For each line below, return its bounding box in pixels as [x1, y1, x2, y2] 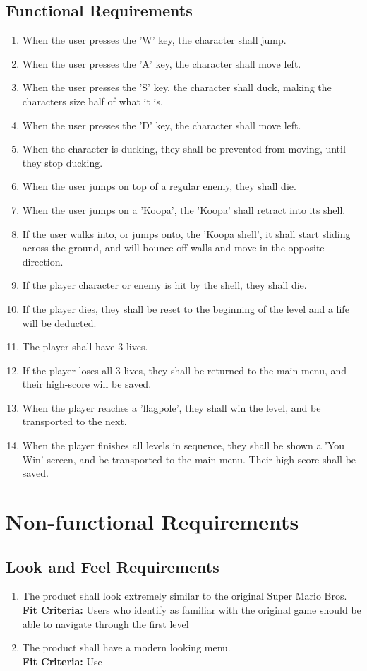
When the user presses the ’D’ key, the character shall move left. [22, 117, 301, 132]
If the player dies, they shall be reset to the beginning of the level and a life [22, 301, 349, 316]
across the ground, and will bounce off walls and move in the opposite [22, 240, 325, 255]
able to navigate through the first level [22, 616, 189, 631]
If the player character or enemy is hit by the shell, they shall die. [22, 278, 307, 292]
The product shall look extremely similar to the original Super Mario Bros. [22, 588, 347, 603]
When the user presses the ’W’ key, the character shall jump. [22, 32, 287, 47]
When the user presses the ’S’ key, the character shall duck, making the [22, 80, 332, 95]
